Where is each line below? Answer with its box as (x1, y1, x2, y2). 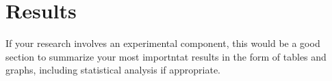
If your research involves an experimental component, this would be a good (5, 36, 320, 50)
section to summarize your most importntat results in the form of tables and (5, 49, 327, 63)
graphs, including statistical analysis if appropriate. (5, 63, 221, 77)
